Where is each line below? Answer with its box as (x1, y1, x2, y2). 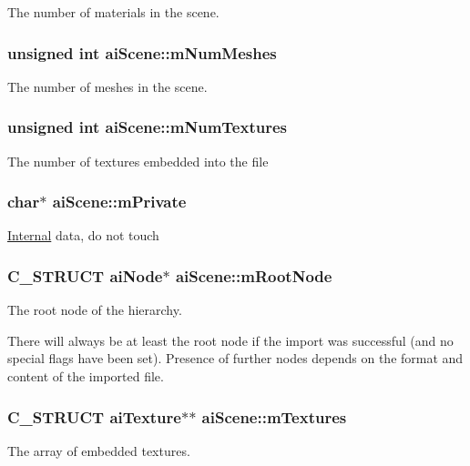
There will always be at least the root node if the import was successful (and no (7, 330, 454, 349)
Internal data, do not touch (7, 226, 159, 245)
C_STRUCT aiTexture (7, 405, 181, 428)
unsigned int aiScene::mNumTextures (7, 116, 287, 138)
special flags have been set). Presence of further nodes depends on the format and (7, 349, 464, 368)
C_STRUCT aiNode (7, 264, 163, 287)
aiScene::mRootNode (175, 264, 332, 287)
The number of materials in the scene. (7, 3, 220, 21)
